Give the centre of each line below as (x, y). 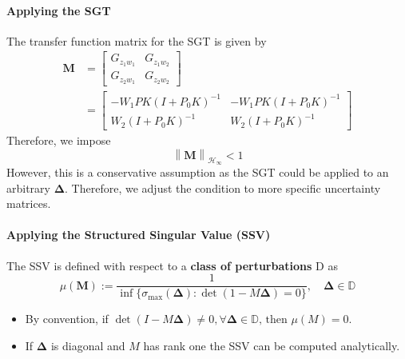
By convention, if (67, 319)
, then (273, 320)
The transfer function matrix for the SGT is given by (137, 40)
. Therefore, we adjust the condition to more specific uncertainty (223, 187)
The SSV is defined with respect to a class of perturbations (159, 265)
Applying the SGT (59, 10)
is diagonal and (88, 345)
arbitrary (28, 187)
